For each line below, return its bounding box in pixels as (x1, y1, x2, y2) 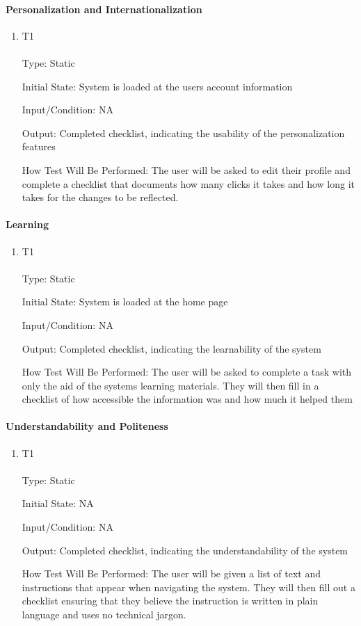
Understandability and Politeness (6, 419, 168, 433)
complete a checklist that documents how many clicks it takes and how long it (22, 176, 355, 191)
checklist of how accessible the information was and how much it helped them (22, 392, 353, 406)
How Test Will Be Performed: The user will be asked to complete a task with (22, 364, 352, 379)
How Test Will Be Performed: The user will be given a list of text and (22, 566, 321, 581)
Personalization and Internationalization (6, 1, 202, 16)
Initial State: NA (22, 496, 94, 511)
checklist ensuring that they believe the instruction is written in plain (22, 593, 319, 608)
